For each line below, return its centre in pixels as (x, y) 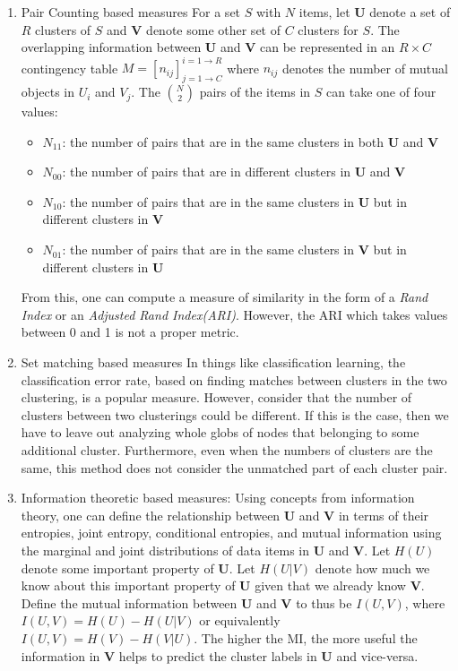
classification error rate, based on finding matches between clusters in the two (234, 379)
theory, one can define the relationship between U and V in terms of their (225, 515)
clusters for (328, 29)
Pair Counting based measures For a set (131, 12)
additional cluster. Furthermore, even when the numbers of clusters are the (227, 449)
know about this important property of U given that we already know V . (223, 585)
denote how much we (372, 568)
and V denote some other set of (194, 29)
